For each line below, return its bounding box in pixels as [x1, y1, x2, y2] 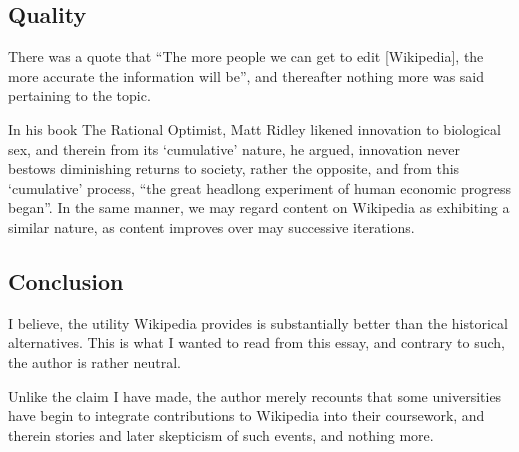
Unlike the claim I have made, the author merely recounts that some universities [8, 385, 502, 406]
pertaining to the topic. [8, 85, 151, 106]
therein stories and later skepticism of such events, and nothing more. [8, 424, 434, 445]
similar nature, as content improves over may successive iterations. [8, 216, 415, 237]
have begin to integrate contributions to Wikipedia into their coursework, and [8, 405, 485, 426]
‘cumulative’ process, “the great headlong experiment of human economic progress [8, 177, 511, 198]
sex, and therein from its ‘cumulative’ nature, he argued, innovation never [8, 138, 460, 159]
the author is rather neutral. [8, 351, 181, 372]
